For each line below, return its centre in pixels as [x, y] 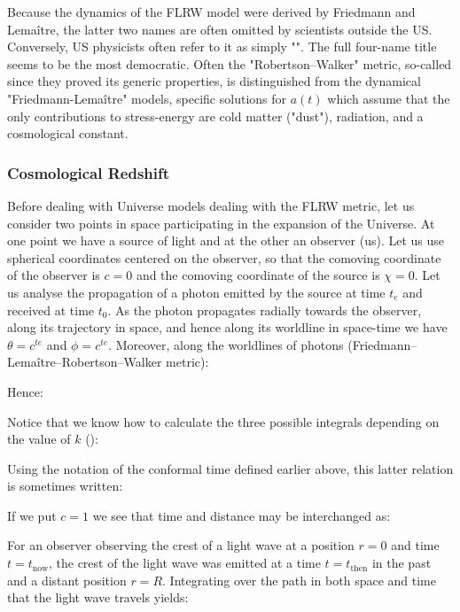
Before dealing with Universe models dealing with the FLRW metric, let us [211, 205]
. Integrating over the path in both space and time [299, 580]
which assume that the [389, 98]
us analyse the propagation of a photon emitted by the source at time [196, 292]
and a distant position [67, 580]
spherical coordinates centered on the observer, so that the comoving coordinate [224, 257]
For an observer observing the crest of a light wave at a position [181, 545]
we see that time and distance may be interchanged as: [242, 515]
